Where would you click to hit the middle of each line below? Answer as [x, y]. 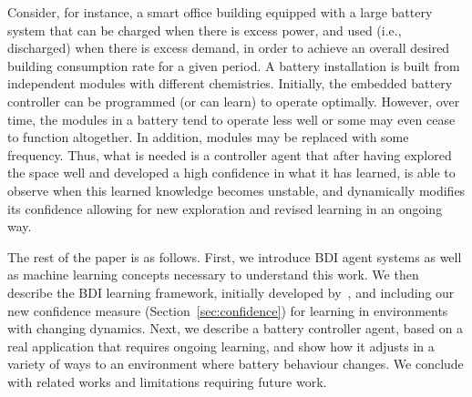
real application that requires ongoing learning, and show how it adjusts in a [221, 346]
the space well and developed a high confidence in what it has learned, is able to [231, 173]
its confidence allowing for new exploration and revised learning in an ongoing [225, 208]
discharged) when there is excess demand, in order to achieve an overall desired [229, 48]
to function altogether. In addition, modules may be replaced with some [208, 137]
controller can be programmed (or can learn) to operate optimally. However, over [234, 101]
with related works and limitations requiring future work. [167, 381]
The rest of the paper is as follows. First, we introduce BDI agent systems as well [235, 256]
